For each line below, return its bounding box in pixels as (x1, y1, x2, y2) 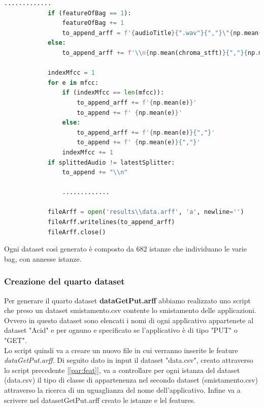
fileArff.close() (47, 228, 106, 236)
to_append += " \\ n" (62, 169, 128, 176)
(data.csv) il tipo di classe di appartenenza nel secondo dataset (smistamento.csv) (4, 374, 258, 385)
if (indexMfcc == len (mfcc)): (62, 89, 164, 97)
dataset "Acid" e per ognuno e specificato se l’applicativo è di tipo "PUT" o (4, 325, 238, 335)
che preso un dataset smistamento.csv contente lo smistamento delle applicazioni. (4, 305, 256, 316)
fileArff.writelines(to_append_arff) (47, 218, 175, 226)
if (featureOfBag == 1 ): (47, 9, 131, 17)
